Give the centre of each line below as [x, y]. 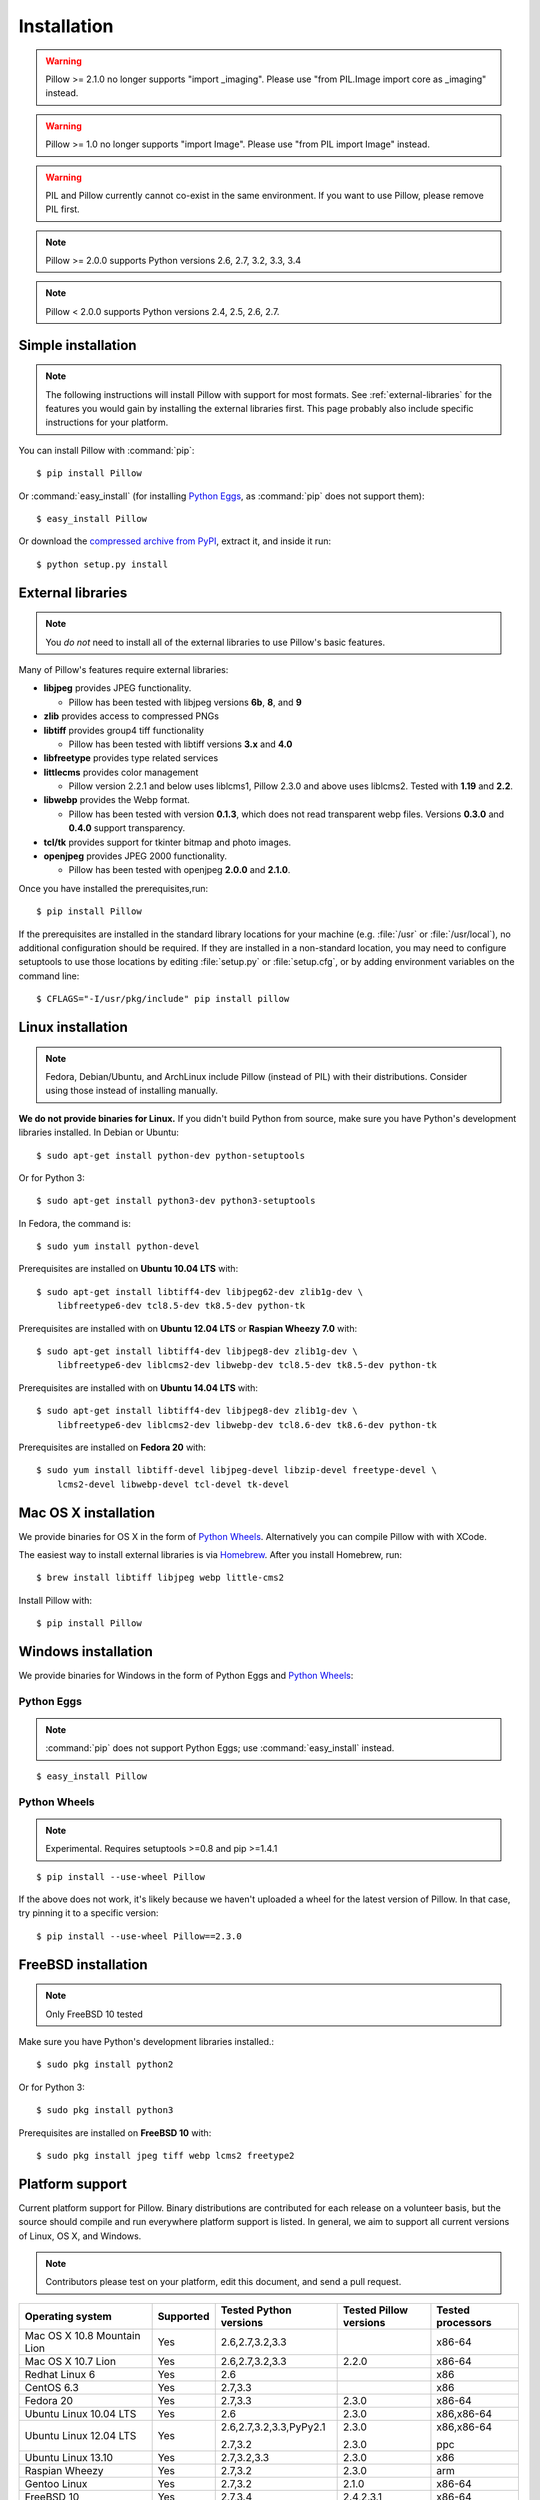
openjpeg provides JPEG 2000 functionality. [135, 856]
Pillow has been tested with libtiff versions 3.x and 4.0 [180, 744]
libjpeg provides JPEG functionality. [117, 688]
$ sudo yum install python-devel [118, 1246]
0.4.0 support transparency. [126, 828]
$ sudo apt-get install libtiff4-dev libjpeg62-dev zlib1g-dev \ [200, 1291]
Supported [183, 2316]
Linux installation [73, 1026]
